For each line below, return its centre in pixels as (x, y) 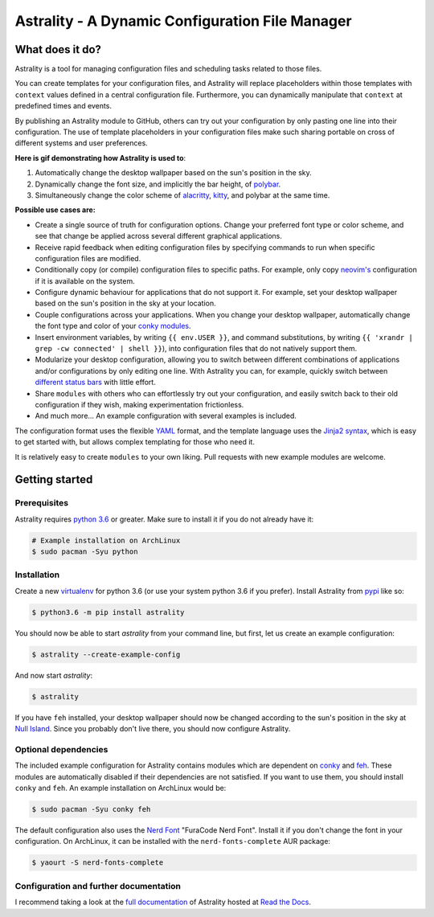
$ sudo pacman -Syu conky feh (91, 809)
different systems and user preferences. (81, 143)
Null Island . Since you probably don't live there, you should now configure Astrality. (153, 729)
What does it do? (58, 49)
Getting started (54, 479)
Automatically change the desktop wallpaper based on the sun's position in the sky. (174, 173)
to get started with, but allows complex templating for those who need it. (135, 442)
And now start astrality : (53, 675)
